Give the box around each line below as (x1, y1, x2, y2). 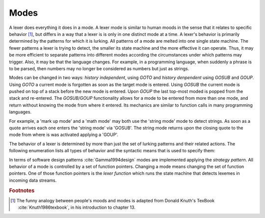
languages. (9, 109, 32, 115)
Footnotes (9, 187, 35, 194)
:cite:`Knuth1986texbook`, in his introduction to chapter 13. (18, 204, 136, 211)
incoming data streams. (9, 177, 57, 183)
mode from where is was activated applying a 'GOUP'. (9, 132, 119, 137)
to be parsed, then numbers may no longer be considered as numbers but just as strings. (9, 65, 189, 71)
